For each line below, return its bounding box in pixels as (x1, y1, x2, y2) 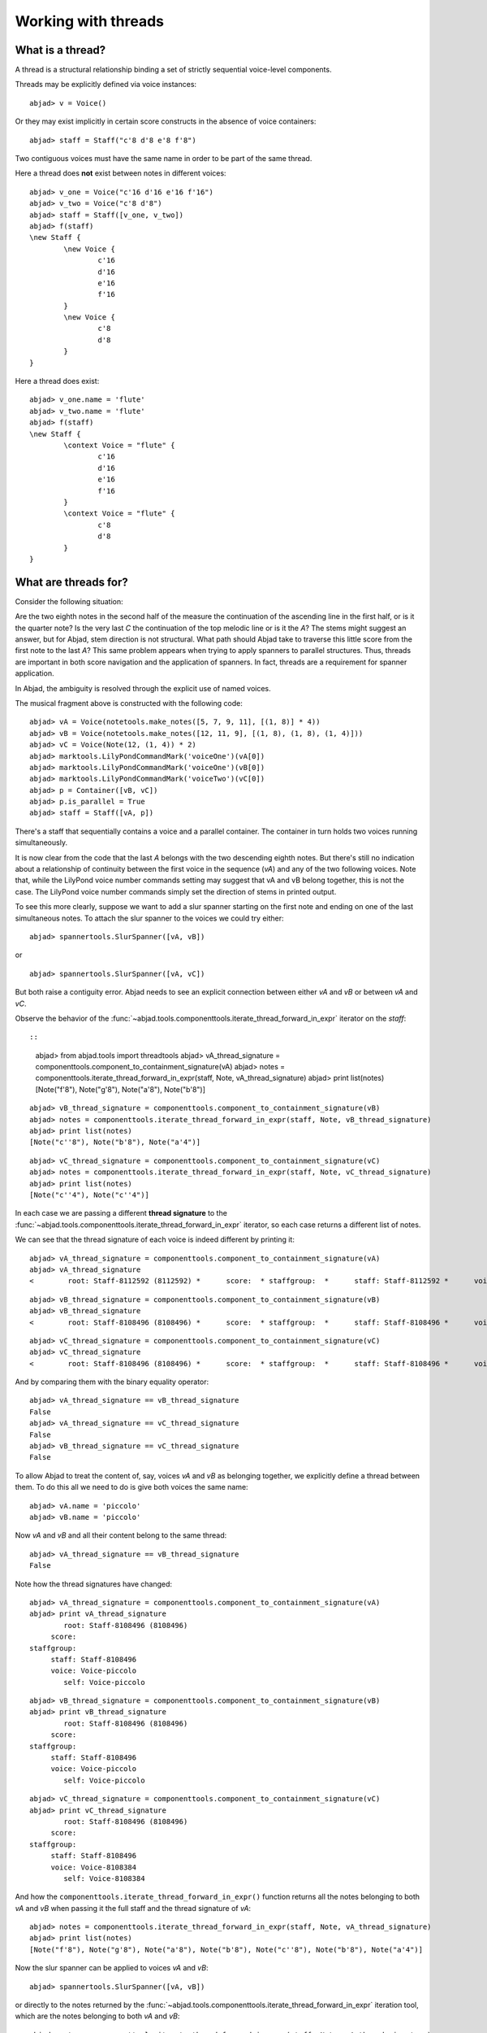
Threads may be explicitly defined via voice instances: (15, 80, 197, 89)
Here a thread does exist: (15, 377, 100, 386)
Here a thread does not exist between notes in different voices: (15, 168, 226, 178)
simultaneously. (15, 838, 68, 847)
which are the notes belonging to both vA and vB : (15, 2011, 180, 2021)
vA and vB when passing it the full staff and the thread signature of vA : (15, 1903, 252, 1913)
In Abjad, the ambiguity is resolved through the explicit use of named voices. (15, 683, 271, 693)
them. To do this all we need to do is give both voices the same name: (15, 1482, 248, 1492)
